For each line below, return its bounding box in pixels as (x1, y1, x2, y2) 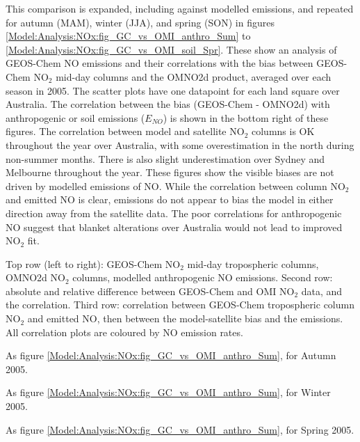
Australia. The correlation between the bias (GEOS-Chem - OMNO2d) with (6, 97, 330, 111)
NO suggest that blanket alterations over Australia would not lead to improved (6, 219, 343, 234)
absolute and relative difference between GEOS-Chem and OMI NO (6, 283, 295, 298)
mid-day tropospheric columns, (187, 256, 319, 271)
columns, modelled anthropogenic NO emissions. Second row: (72, 270, 333, 285)
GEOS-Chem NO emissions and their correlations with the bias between (6, 56, 313, 70)
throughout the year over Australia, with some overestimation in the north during (6, 137, 354, 152)
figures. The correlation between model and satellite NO (6, 124, 245, 139)
